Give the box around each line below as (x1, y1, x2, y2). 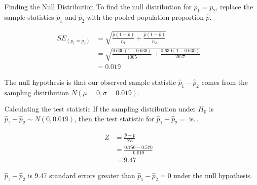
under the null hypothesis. (173, 170, 252, 180)
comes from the (201, 76, 248, 87)
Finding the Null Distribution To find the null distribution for (4, 1, 192, 11)
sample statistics (4, 11, 54, 22)
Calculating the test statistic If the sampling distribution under (4, 104, 196, 114)
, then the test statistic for (74, 113, 154, 123)
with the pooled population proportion (87, 11, 204, 22)
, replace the (216, 1, 253, 11)
